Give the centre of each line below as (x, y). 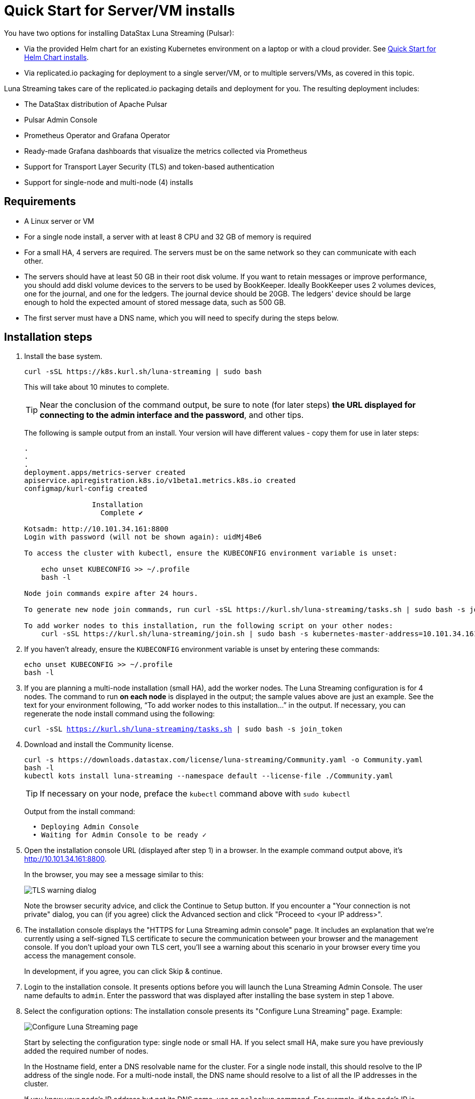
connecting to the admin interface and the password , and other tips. (172, 415)
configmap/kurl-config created (86, 489)
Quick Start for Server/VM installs (120, 11)
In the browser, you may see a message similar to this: (114, 875)
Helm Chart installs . (57, 57)
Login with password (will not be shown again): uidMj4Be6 (143, 537)
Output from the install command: (80, 812)
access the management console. (80, 956)
